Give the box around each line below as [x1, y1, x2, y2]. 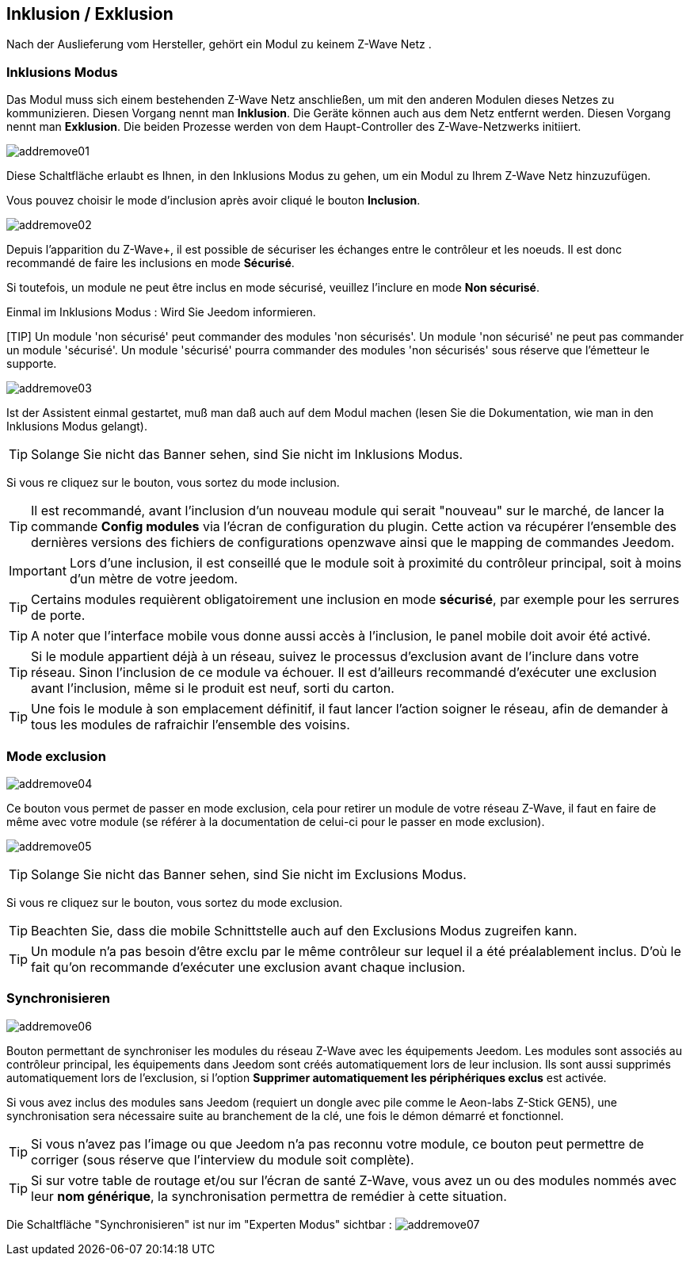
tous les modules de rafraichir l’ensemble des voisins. [31, 717, 350, 733]
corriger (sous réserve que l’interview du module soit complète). [31, 1151, 414, 1168]
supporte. [6, 357, 57, 371]
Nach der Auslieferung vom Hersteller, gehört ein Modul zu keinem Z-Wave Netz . [6, 37, 432, 52]
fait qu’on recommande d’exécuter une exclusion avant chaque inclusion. [31, 958, 466, 975]
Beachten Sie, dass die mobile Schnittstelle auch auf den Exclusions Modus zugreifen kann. [31, 922, 578, 939]
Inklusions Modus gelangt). [6, 419, 147, 434]
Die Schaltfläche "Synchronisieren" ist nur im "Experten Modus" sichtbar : [6, 1217, 392, 1231]
